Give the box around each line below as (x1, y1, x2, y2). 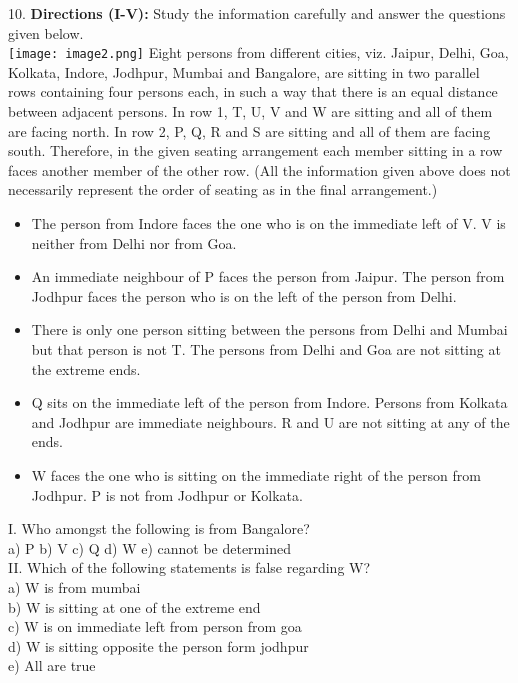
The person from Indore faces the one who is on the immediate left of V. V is (31, 213, 506, 233)
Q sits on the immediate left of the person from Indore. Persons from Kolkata (31, 392, 508, 413)
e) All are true (8, 655, 96, 676)
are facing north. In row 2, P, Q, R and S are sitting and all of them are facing (8, 120, 491, 141)
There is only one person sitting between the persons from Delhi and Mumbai (31, 319, 508, 340)
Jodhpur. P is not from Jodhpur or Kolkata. (31, 484, 303, 505)
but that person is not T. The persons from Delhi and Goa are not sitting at (31, 338, 501, 359)
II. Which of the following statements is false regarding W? (8, 557, 371, 578)
